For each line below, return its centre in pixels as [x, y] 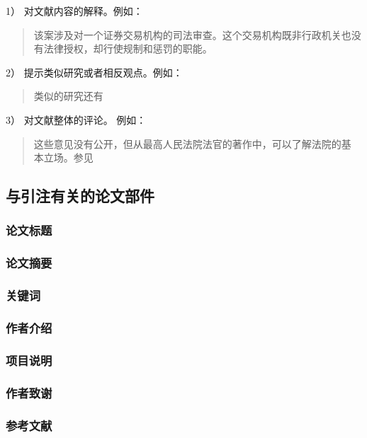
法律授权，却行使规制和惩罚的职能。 [128, 48]
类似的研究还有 [68, 96]
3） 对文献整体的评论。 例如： [76, 119]
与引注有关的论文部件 [80, 196]
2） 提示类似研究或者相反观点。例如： [94, 72]
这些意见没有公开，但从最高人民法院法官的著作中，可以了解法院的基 [192, 143]
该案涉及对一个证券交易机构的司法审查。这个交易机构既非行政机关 [187, 34]
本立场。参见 [63, 157]
